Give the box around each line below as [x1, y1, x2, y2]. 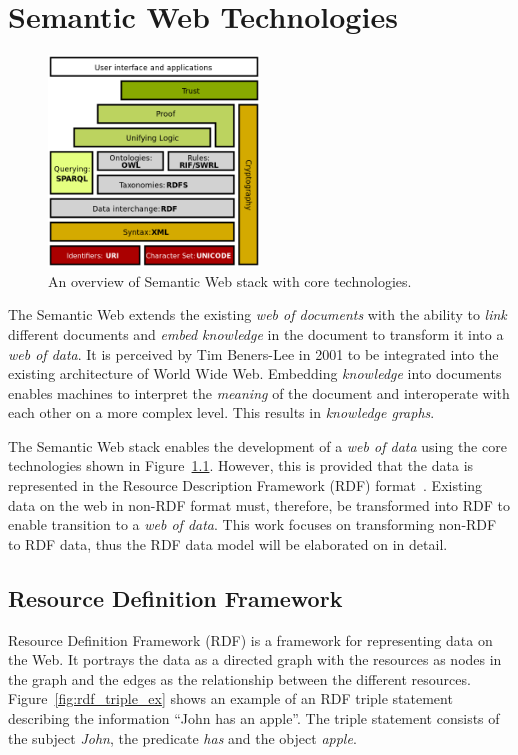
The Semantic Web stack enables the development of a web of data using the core [8, 435, 507, 456]
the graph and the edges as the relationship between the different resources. [8, 668, 471, 689]
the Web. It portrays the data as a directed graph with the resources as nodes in [8, 649, 502, 670]
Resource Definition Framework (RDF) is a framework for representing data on [8, 629, 493, 650]
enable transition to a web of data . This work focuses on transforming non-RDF [8, 514, 497, 535]
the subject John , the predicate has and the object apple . [8, 727, 357, 748]
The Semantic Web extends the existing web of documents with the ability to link [8, 304, 507, 325]
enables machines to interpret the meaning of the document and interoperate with [8, 382, 510, 403]
